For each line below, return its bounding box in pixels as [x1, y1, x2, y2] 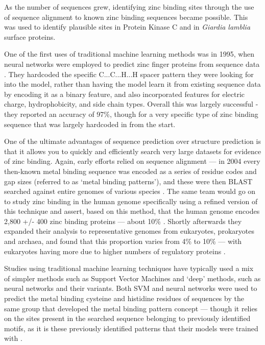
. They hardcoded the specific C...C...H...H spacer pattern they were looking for [4, 68, 254, 79]
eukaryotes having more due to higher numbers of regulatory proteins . [4, 245, 226, 256]
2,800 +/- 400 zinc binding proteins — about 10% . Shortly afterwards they [4, 215, 242, 226]
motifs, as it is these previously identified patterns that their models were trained [4, 323, 258, 333]
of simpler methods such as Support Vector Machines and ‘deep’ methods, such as [4, 273, 261, 283]
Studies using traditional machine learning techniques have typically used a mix [4, 263, 254, 274]
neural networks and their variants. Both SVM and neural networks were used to [4, 283, 257, 293]
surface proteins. [4, 31, 56, 42]
